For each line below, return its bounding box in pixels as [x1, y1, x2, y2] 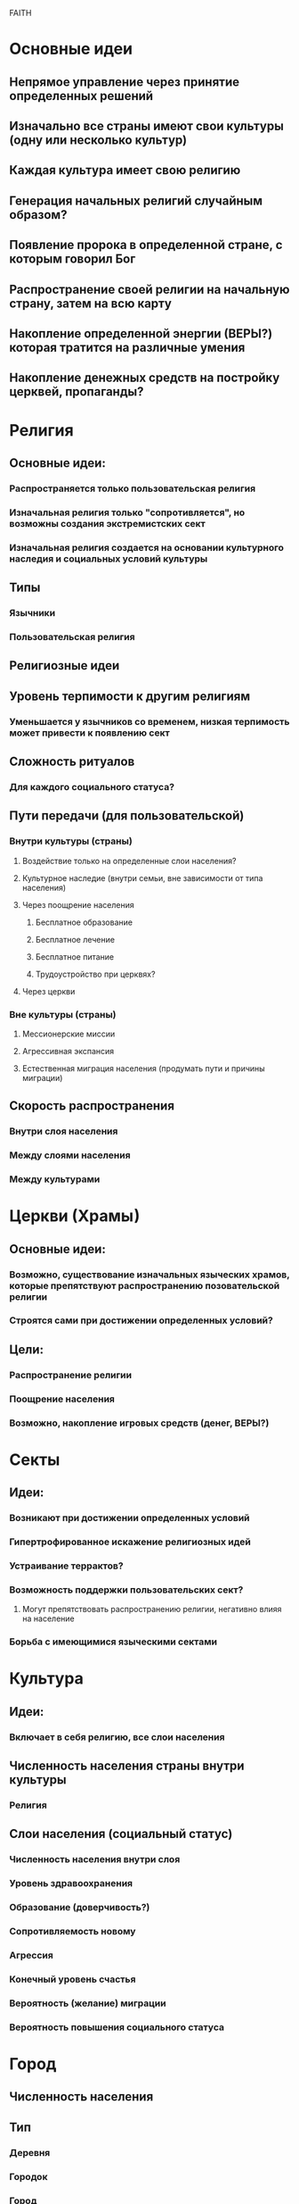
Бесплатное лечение [35, 934, 116, 944]
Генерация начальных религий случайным [9, 193, 263, 208]
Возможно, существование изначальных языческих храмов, [9, 1268, 290, 1280]
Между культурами [9, 1173, 101, 1185]
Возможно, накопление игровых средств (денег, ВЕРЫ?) [9, 1417, 270, 1429]
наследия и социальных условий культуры [9, 553, 208, 565]
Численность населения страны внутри [9, 1759, 245, 1774]
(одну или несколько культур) [9, 132, 188, 147]
